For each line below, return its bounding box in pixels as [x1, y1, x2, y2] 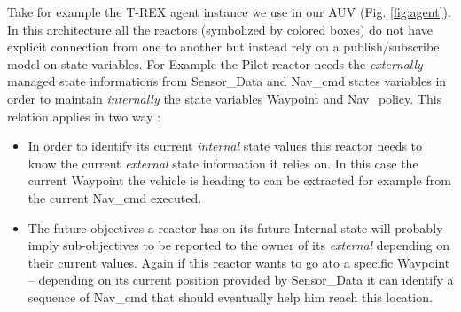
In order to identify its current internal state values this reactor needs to [27, 136, 423, 155]
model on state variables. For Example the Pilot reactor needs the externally [7, 54, 423, 73]
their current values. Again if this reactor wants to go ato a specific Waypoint [27, 253, 450, 271]
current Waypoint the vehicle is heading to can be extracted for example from [27, 171, 451, 190]
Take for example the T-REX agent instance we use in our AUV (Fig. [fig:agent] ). [7, 3, 451, 20]
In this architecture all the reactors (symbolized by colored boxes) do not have [7, 19, 433, 38]
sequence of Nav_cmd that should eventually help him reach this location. [27, 287, 433, 306]
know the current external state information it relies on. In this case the [27, 153, 418, 172]
